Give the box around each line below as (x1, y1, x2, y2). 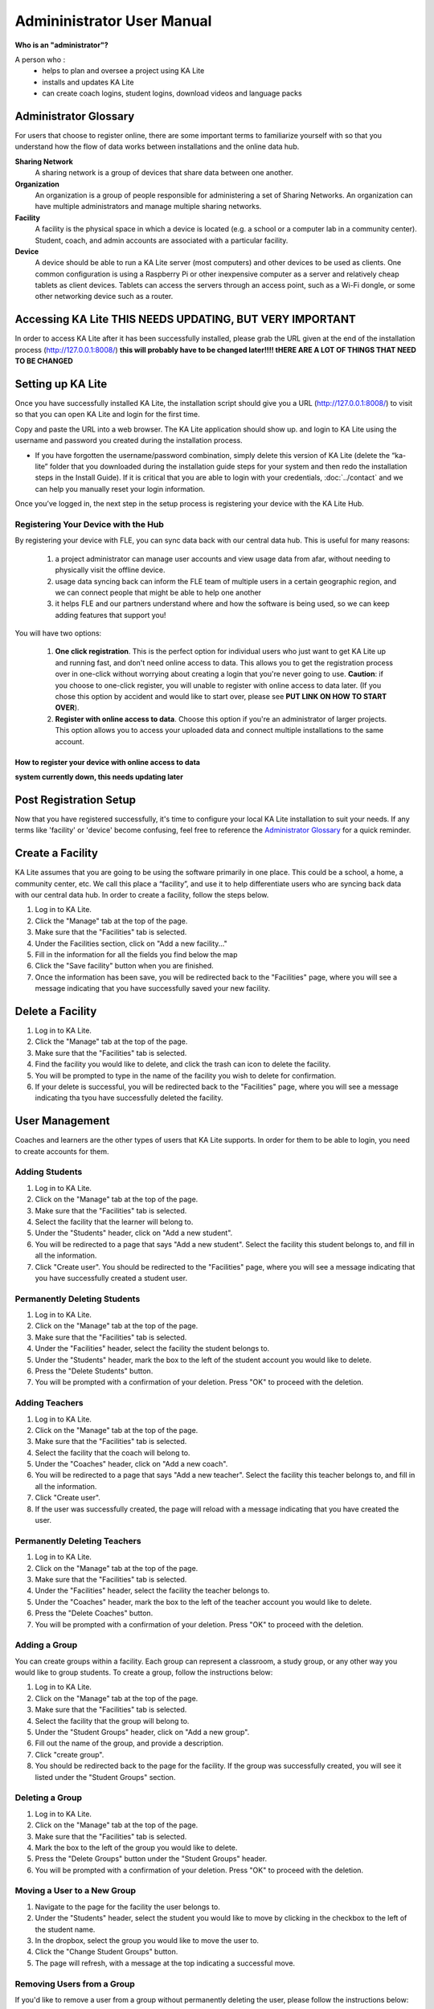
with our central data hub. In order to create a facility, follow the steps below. (14, 890, 269, 899)
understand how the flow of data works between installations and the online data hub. (14, 141, 300, 152)
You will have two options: (14, 628, 102, 638)
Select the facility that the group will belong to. (35, 1716, 190, 1725)
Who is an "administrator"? (14, 40, 108, 50)
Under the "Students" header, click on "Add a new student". (35, 1228, 233, 1238)
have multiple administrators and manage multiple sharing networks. (35, 202, 262, 211)
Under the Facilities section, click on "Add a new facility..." (35, 939, 228, 948)
